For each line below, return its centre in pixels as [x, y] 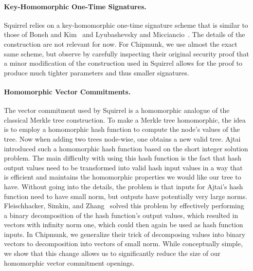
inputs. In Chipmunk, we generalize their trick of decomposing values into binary [125, 234]
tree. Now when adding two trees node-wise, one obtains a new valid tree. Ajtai [122, 138]
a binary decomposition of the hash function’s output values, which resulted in [121, 215]
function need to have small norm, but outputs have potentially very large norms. [126, 196]
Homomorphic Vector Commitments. [67, 91]
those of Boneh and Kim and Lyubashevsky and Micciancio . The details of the [125, 34]
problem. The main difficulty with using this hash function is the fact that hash [123, 158]
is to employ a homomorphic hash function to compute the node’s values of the [122, 129]
